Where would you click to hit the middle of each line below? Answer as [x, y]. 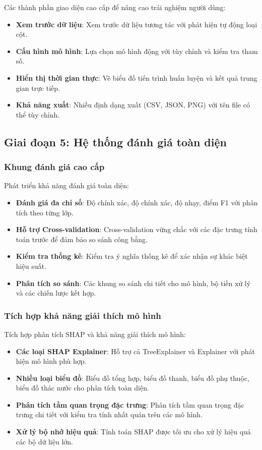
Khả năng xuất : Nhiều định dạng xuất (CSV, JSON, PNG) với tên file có [133, 105]
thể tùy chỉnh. [38, 114]
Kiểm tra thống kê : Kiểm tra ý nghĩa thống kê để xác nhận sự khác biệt [132, 256]
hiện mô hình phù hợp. [51, 361]
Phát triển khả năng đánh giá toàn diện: [67, 185]
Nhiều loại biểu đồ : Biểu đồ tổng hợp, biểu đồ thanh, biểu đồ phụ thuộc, [133, 378]
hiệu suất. [31, 266]
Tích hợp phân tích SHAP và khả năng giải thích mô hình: [95, 334]
